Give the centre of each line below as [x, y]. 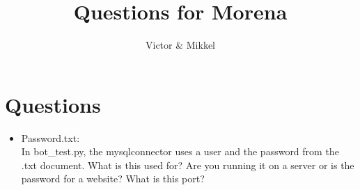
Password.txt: [50, 137]
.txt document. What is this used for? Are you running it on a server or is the [188, 165]
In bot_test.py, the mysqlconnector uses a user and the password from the [180, 151]
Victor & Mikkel [180, 45]
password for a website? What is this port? [113, 179]
